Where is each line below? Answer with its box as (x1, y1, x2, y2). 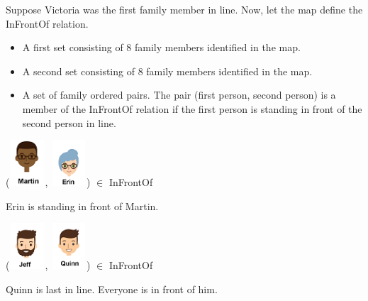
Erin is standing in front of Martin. (6, 198, 159, 213)
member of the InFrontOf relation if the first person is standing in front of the (22, 101, 362, 116)
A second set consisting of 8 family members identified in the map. (22, 63, 313, 78)
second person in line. (22, 115, 116, 130)
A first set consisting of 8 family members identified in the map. (22, 40, 301, 55)
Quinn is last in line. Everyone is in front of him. (6, 281, 218, 296)
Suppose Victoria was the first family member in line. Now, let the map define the (6, 2, 363, 16)
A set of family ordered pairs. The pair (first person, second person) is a (22, 87, 336, 102)
